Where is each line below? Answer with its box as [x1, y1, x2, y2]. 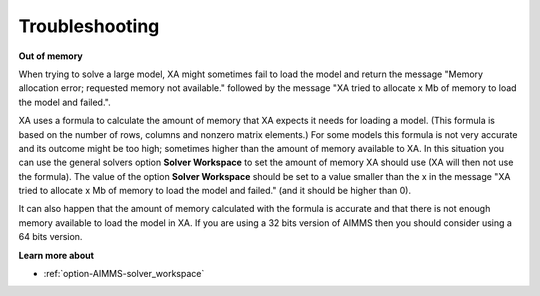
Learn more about [18, 249, 95, 261]
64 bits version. [18, 231, 83, 243]
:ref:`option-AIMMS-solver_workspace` [43, 268, 205, 280]
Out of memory [18, 50, 84, 62]
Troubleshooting [18, 15, 160, 37]
